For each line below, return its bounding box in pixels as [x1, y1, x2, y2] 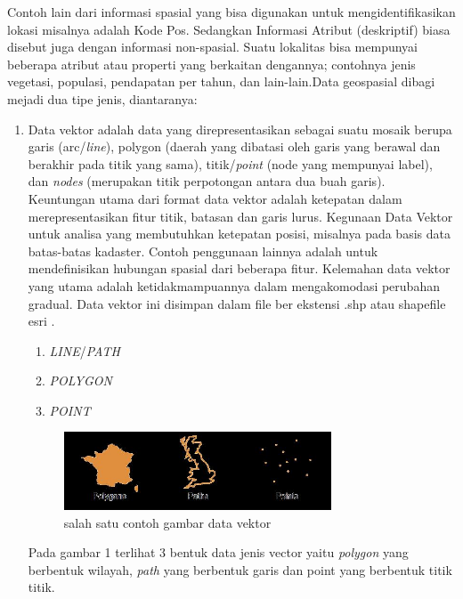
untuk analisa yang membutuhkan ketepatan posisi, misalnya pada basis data [28, 224, 451, 243]
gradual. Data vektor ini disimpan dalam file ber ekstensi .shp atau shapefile [28, 294, 446, 312]
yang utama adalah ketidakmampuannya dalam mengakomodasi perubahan [28, 276, 440, 295]
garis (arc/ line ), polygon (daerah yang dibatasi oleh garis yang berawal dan [28, 137, 441, 156]
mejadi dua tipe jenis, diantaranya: [7, 89, 198, 108]
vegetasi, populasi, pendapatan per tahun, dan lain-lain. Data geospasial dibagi [7, 72, 435, 91]
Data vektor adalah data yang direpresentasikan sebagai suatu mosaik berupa [28, 119, 452, 138]
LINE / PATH [49, 341, 120, 360]
